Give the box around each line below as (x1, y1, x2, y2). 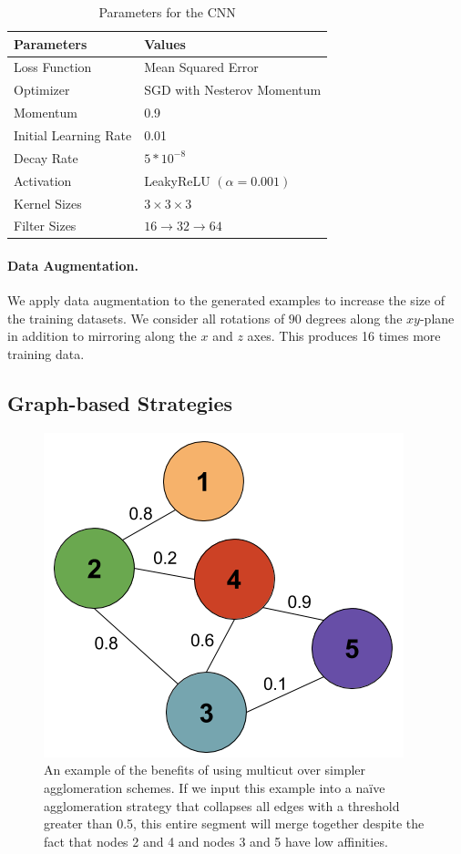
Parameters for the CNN (98, 3, 236, 21)
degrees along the (305, 308, 403, 327)
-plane (419, 308, 455, 327)
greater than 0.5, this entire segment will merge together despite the (44, 814, 425, 833)
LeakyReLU (144, 170, 210, 190)
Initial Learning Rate (14, 125, 132, 144)
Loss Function (14, 57, 92, 77)
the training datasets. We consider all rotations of (7, 308, 285, 327)
